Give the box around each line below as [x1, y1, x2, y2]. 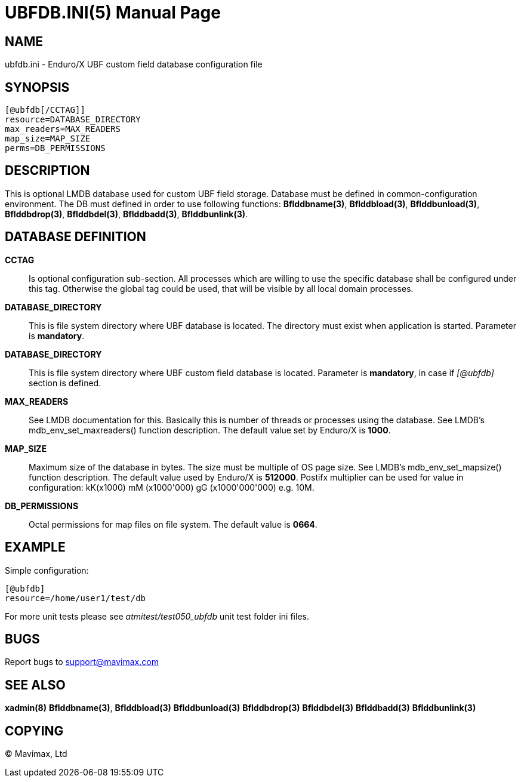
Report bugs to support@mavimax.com [5, 657, 159, 667]
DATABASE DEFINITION [5, 229, 146, 245]
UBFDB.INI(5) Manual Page [5, 2, 221, 23]
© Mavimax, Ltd [5, 749, 67, 759]
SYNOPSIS [5, 79, 70, 95]
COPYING [5, 723, 64, 738]
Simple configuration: [5, 565, 89, 575]
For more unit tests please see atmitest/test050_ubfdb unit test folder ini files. [5, 611, 309, 621]
